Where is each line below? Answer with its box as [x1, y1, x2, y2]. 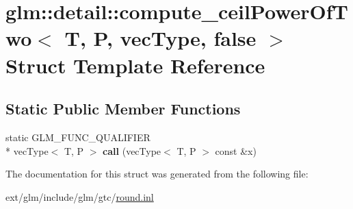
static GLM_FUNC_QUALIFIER [5, 130, 151, 144]
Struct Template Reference [5, 51, 265, 79]
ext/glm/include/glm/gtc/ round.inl [5, 189, 154, 204]
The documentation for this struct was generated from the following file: [5, 167, 309, 181]
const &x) [215, 143, 257, 158]
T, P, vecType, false [64, 24, 257, 52]
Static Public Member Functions [5, 98, 241, 119]
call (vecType [103, 143, 161, 158]
